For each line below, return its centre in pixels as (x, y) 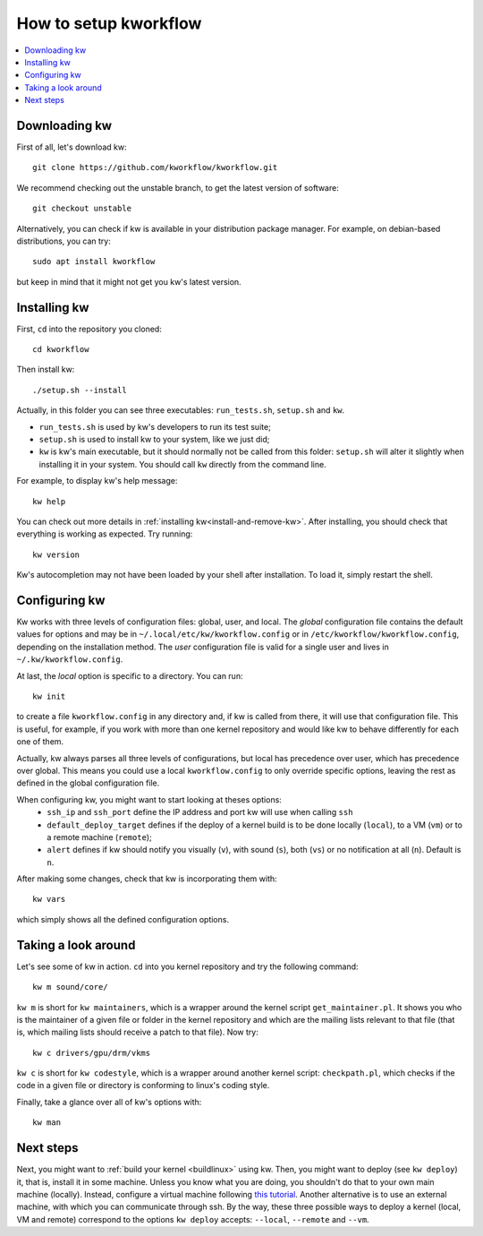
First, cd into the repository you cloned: (89, 329)
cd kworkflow (61, 350)
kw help (49, 501)
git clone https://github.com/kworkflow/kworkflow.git (155, 167)
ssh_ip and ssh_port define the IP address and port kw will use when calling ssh (200, 812)
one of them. (40, 742)
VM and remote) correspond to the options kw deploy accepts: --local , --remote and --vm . (193, 1219)
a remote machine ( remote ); (99, 837)
